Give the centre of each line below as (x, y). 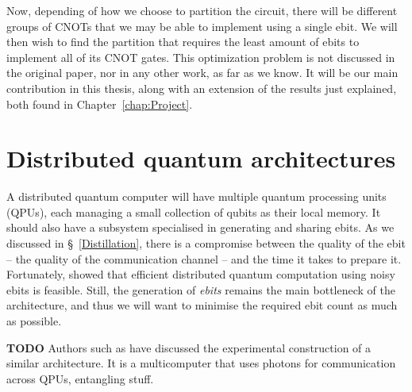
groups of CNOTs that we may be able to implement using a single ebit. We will (202, 26)
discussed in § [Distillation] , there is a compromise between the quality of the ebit (206, 243)
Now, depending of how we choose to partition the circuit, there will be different (202, 10)
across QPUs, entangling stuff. (80, 378)
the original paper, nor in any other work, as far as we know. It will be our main (202, 73)
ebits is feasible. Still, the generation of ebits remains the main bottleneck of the (201, 289)
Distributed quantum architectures (201, 158)
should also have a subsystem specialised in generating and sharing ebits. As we (200, 227)
